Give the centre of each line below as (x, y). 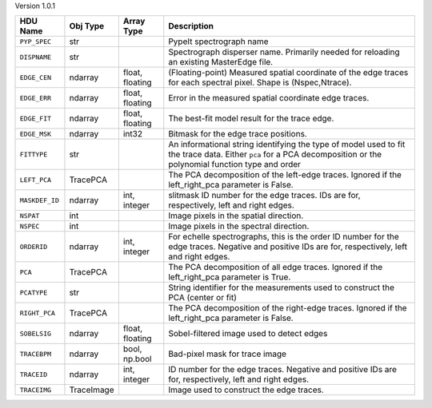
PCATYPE (34, 293)
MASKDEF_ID (40, 200)
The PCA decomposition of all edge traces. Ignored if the (276, 267)
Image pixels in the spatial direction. (236, 216)
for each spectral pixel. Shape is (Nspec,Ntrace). (260, 82)
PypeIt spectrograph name (218, 42)
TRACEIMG (36, 390)
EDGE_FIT (36, 119)
